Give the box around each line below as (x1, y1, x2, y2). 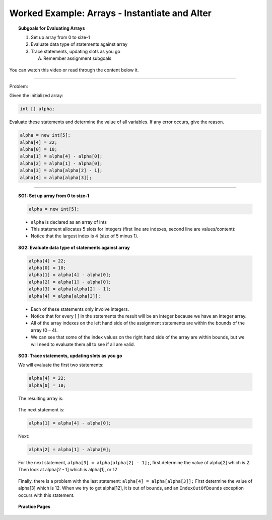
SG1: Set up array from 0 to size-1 (18, 193, 90, 199)
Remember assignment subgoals (43, 55, 112, 61)
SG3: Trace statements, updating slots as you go (18, 353, 122, 359)
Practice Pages (18, 503, 50, 509)
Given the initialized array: (9, 93, 63, 99)
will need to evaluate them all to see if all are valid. (31, 341, 135, 347)
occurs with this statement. (18, 492, 75, 498)
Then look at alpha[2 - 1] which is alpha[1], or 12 (18, 467, 118, 473)
